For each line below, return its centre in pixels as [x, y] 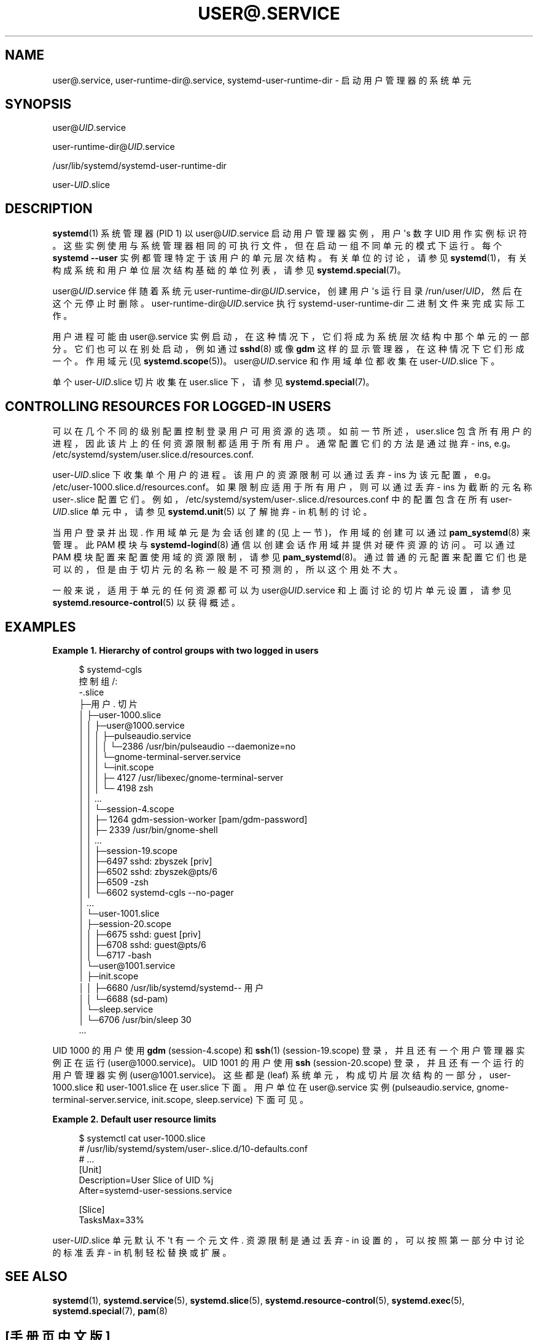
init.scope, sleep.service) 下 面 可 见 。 [230, 1099]
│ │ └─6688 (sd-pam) [123, 998]
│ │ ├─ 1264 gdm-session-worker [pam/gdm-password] [193, 819]
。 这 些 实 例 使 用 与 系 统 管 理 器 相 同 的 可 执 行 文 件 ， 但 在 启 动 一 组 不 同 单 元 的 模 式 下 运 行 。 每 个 [277, 246]
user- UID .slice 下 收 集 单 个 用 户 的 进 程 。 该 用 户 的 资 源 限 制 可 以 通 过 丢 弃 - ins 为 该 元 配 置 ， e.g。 [274, 475]
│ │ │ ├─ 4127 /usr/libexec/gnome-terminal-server [181, 777]
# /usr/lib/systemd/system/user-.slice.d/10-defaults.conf [193, 1148]
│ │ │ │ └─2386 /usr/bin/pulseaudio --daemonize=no [187, 746]
